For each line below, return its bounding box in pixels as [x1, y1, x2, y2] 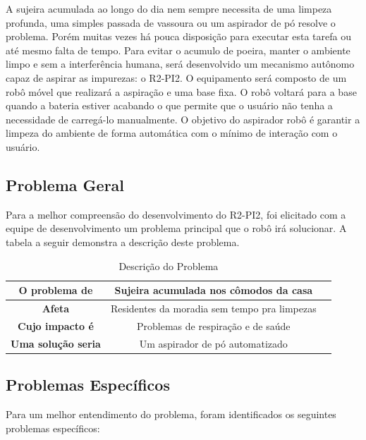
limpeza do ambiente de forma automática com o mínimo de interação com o [6, 126, 338, 140]
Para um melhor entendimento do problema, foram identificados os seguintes [6, 406, 336, 421]
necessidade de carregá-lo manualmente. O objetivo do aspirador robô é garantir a [6, 111, 360, 126]
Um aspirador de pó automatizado [139, 336, 288, 350]
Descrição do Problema [118, 258, 219, 273]
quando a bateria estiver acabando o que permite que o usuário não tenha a [6, 98, 333, 113]
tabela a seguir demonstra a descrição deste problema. [6, 234, 240, 249]
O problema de [18, 283, 93, 298]
